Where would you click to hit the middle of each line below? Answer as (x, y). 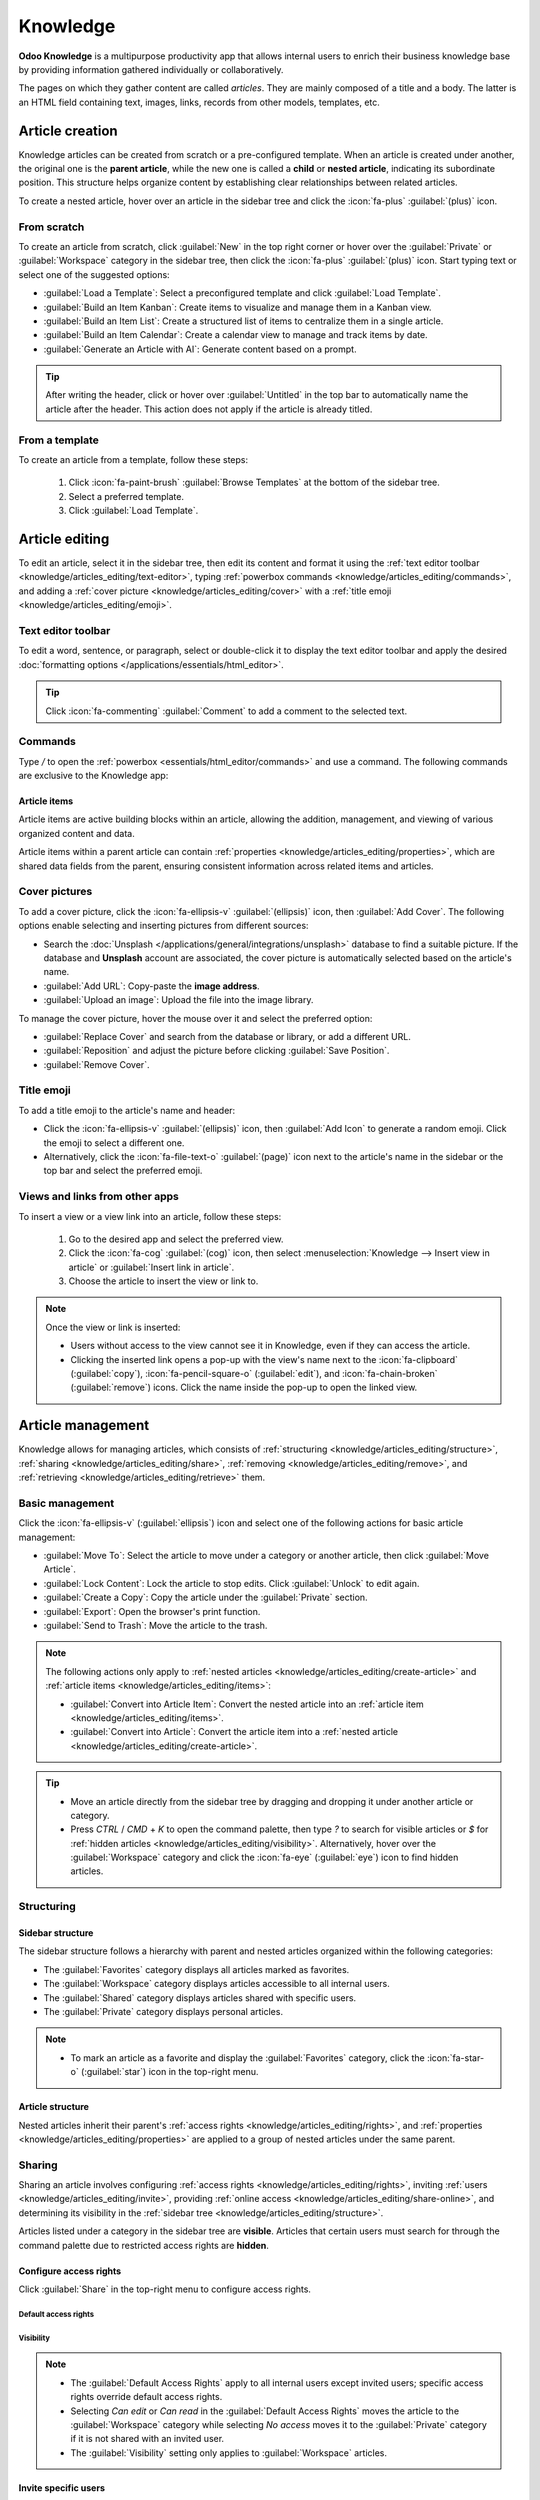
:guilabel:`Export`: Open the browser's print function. (152, 1611)
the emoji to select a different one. (114, 1142)
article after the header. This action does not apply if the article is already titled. (209, 409)
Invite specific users (61, 2487)
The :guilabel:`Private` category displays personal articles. (163, 2011)
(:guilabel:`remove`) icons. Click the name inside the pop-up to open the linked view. (244, 1387)
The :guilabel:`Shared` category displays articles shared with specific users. (200, 1997)
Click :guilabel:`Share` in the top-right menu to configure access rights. (165, 2289)
